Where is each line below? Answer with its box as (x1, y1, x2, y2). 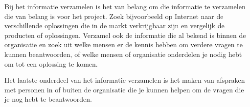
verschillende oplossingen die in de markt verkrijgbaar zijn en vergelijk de (4, 20, 225, 31)
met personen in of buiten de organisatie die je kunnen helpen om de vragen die (4, 84, 244, 94)
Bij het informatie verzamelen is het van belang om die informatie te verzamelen (4, 1, 246, 11)
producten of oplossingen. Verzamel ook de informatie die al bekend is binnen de (4, 30, 246, 40)
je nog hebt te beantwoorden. (4, 94, 92, 104)
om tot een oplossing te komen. (4, 58, 98, 69)
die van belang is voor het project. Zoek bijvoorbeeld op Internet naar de (4, 11, 224, 21)
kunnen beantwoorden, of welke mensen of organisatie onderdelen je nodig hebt (4, 49, 242, 59)
